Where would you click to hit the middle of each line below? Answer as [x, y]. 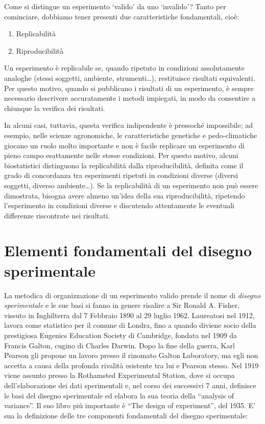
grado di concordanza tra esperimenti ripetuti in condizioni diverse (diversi [121, 175]
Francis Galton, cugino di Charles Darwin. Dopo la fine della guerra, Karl [119, 345]
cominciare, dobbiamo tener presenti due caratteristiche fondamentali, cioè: [122, 16]
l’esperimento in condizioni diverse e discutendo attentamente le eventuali [119, 205]
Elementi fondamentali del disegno [128, 250]
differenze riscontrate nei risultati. [57, 215]
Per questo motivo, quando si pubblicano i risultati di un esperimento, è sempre [129, 88]
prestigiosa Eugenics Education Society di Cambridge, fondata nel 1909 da [121, 335]
